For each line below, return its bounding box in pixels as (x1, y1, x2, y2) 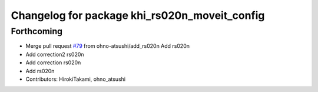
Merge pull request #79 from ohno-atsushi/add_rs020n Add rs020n (25, 42, 190, 50)
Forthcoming (11, 26, 63, 37)
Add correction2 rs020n (25, 51, 85, 58)
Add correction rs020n (25, 59, 81, 66)
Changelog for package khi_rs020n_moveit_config (11, 9, 265, 22)
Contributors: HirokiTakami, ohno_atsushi (25, 75, 126, 83)
